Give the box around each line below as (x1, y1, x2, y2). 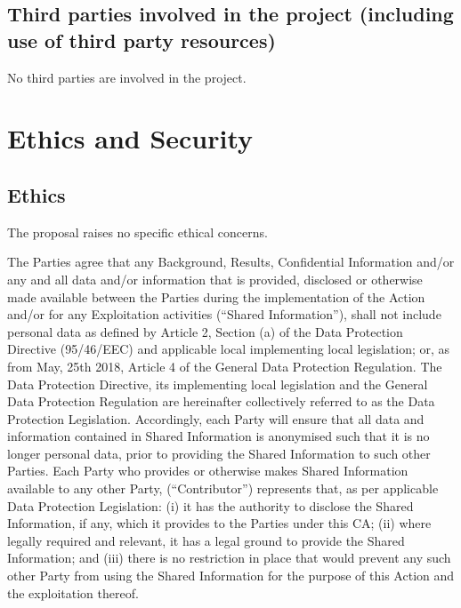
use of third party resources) (7, 26, 276, 53)
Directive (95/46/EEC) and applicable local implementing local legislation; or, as (7, 340, 450, 358)
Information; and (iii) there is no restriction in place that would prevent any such (7, 548, 451, 567)
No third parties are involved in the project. (7, 68, 247, 86)
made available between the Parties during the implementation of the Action (7, 287, 425, 306)
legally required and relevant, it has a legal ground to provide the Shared (7, 531, 405, 549)
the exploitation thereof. (7, 583, 139, 602)
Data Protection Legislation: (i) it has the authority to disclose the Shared (7, 496, 414, 515)
